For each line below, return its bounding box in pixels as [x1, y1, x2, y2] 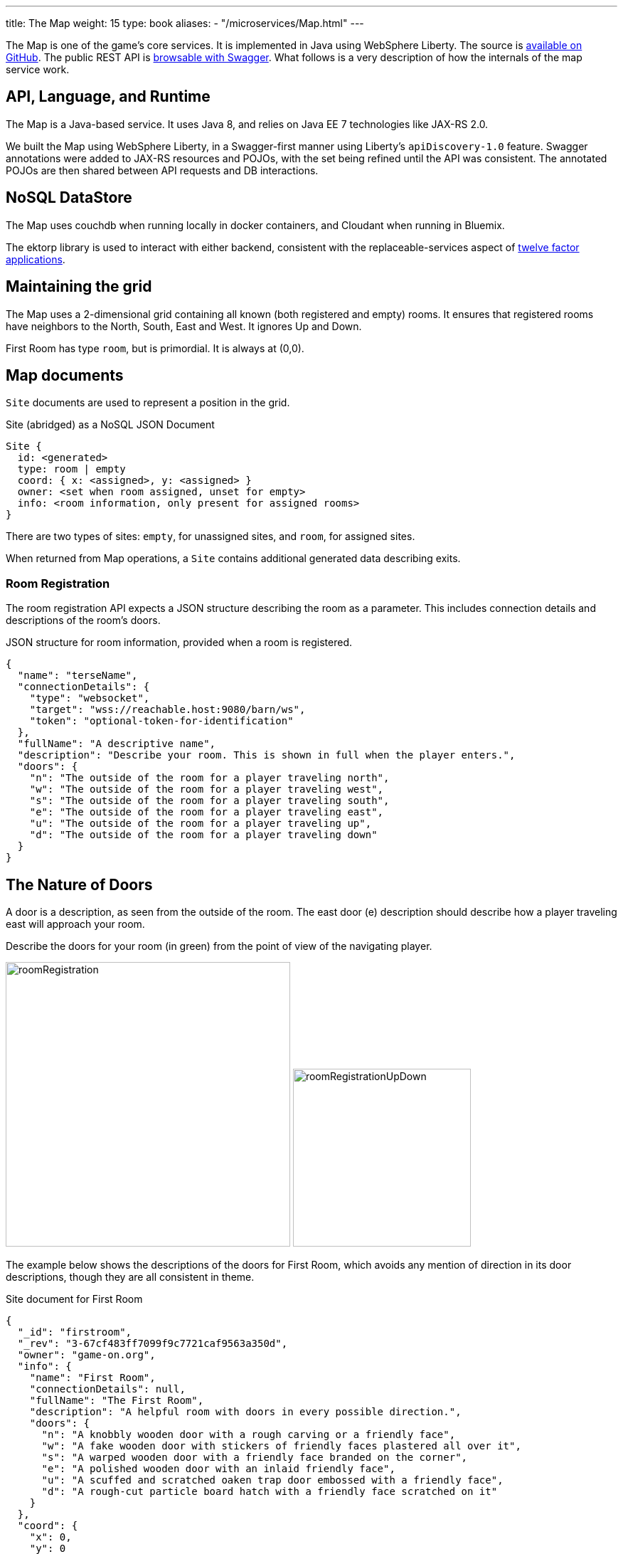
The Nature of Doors [6, 875, 153, 894]
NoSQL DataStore [6, 189, 132, 207]
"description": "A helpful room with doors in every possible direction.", [29, 1405, 462, 1417]
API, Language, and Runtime [6, 88, 211, 106]
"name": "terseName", [17, 670, 138, 682]
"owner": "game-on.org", [17, 1348, 156, 1360]
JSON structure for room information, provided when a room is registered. [6, 636, 352, 649]
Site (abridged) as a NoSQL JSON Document [6, 418, 215, 431]
